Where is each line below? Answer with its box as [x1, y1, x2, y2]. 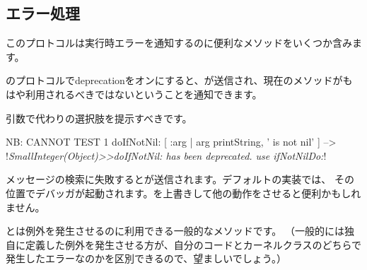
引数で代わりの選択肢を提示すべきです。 [6, 110, 192, 125]
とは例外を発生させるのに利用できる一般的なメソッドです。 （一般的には [6, 223, 344, 238]
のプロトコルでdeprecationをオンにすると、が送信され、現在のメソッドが [6, 73, 343, 88]
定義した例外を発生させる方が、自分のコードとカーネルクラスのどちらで [25, 237, 362, 252]
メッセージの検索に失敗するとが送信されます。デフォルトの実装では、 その [6, 172, 354, 187]
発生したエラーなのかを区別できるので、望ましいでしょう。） [6, 251, 286, 266]
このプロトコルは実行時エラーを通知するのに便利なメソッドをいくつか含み [6, 35, 352, 50]
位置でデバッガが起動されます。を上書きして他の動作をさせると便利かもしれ [6, 185, 361, 200]
